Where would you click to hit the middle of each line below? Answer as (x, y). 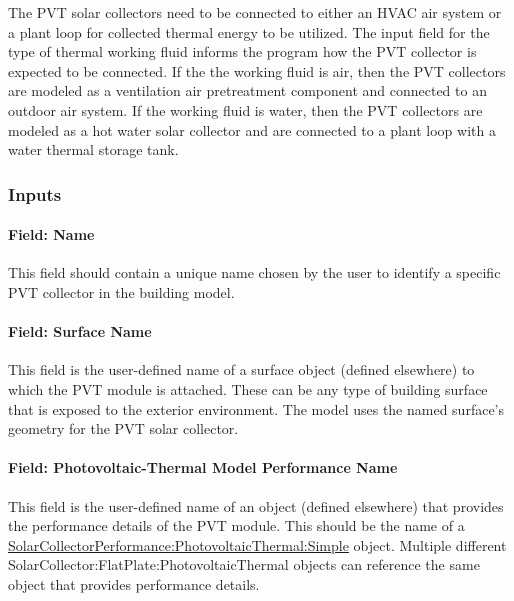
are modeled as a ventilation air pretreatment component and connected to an (247, 90)
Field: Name (51, 234)
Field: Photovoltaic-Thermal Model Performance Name (203, 467)
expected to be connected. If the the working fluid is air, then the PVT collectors (257, 70)
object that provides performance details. (134, 583)
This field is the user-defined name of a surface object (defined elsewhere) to (241, 369)
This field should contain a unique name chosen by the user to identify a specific (254, 272)
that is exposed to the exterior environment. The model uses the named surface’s (256, 408)
